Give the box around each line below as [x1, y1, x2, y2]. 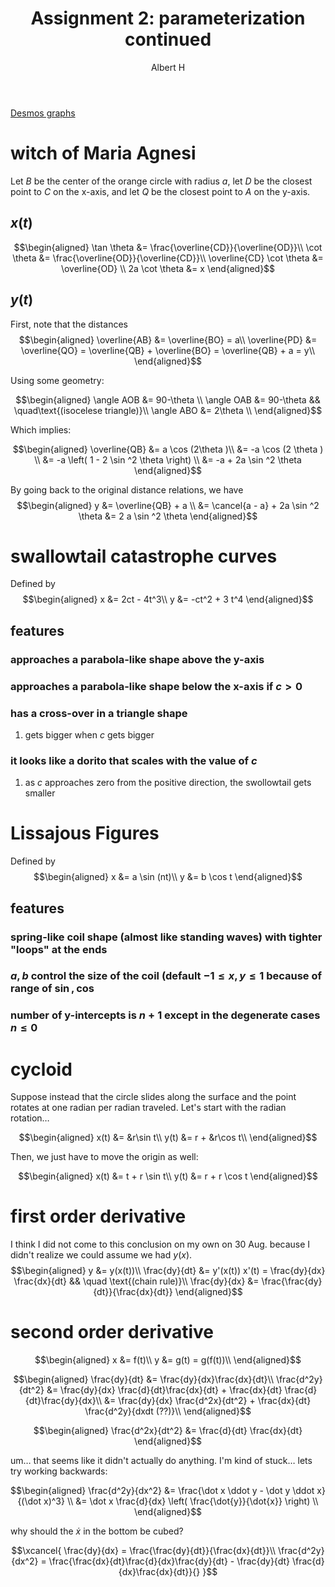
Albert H [150, 61, 186, 73]
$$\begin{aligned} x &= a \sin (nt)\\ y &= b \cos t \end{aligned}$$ [33, 871, 303, 883]
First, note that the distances [10, 318, 128, 330]
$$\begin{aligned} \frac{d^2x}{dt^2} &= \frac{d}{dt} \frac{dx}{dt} [33, 1425, 303, 1437]
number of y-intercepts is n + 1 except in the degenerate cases [10, 1008, 321, 1022]
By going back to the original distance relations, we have [10, 483, 244, 496]
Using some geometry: [10, 374, 105, 386]
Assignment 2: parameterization [30, 7, 306, 30]
